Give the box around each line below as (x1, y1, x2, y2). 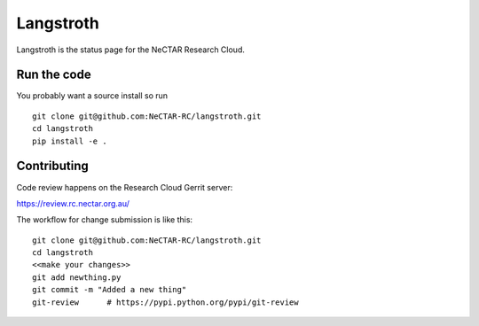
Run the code (16, 67, 92, 82)
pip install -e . (32, 136, 107, 146)
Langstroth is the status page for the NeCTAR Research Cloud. (16, 44, 246, 55)
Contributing (16, 159, 89, 174)
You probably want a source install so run (16, 90, 169, 101)
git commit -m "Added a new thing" (32, 284, 187, 295)
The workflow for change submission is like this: (16, 214, 193, 225)
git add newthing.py (32, 272, 122, 283)
